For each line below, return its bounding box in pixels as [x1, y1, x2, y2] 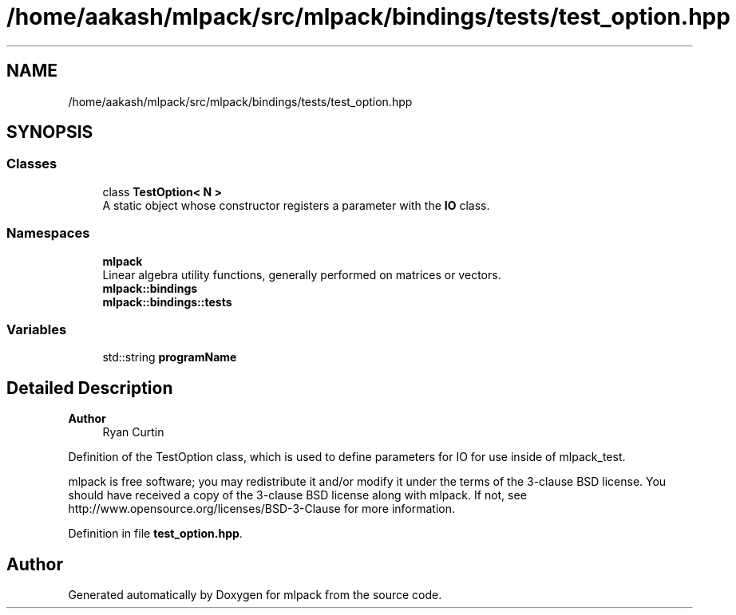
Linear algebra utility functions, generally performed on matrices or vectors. [102, 267, 501, 282]
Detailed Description [6, 377, 173, 398]
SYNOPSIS [6, 122, 93, 143]
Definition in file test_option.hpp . [68, 526, 243, 541]
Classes [6, 156, 57, 172]
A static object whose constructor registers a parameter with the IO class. [102, 198, 490, 212]
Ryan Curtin [102, 425, 164, 440]
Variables [6, 321, 67, 337]
